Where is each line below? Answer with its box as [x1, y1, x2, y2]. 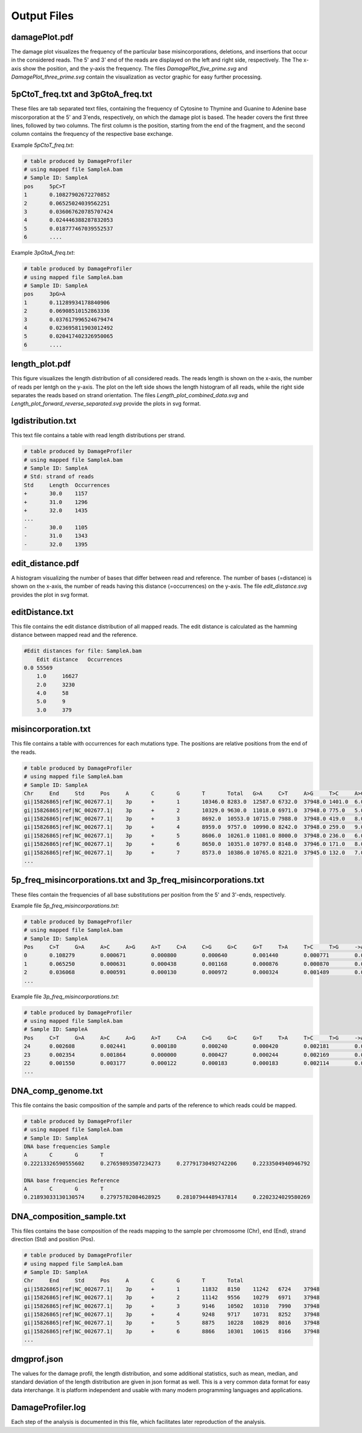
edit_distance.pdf [11, 558, 80, 569]
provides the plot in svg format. [11, 591, 89, 598]
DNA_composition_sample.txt [11, 1211, 126, 1222]
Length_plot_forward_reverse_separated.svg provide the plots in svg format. [11, 400, 202, 407]
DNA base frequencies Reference [24, 1177, 120, 1184]
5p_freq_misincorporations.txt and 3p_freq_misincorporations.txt [11, 875, 265, 886]
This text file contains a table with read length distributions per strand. [11, 432, 186, 439]
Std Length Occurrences [24, 482, 110, 488]
